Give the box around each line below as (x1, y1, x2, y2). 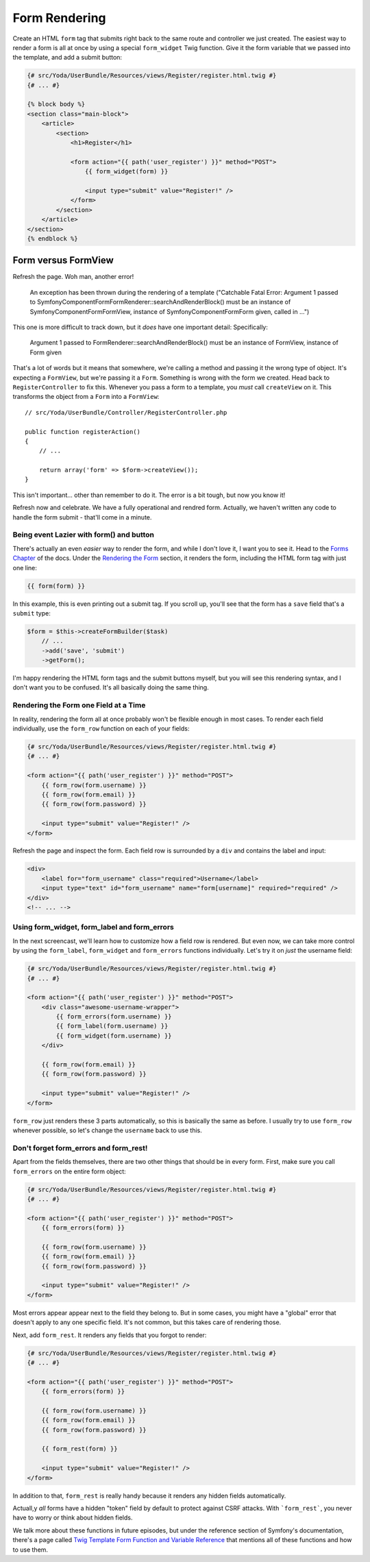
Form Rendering (12, 10, 106, 25)
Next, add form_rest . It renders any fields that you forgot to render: (12, 1330, 207, 1339)
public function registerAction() (25, 428, 140, 435)
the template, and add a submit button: (12, 53, 123, 62)
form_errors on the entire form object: (12, 1167, 126, 1175)
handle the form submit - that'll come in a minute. (12, 513, 152, 521)
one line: (12, 563, 38, 572)
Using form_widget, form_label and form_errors (12, 923, 174, 932)
